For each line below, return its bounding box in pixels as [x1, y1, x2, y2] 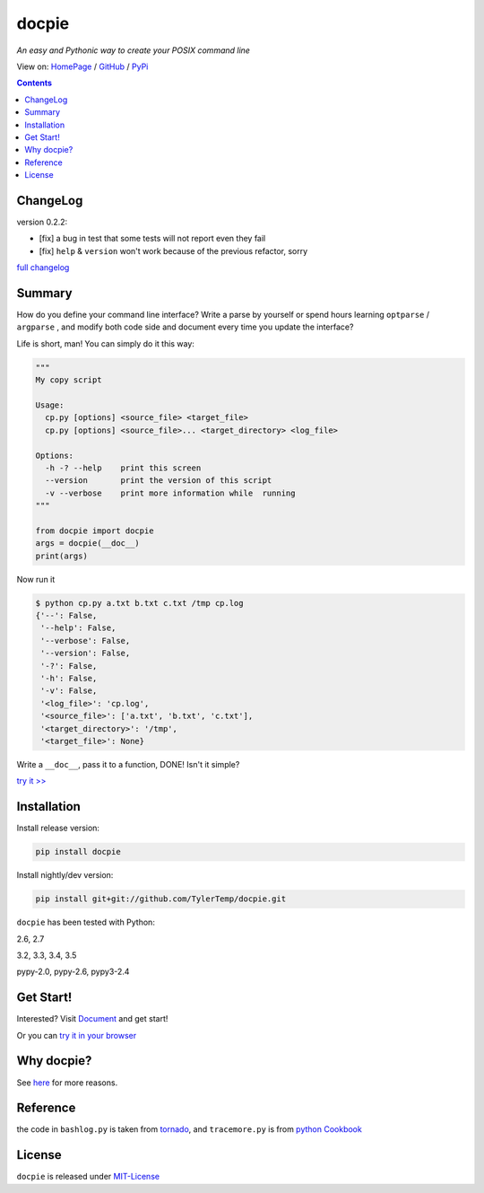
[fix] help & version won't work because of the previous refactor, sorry [39, 245, 308, 256]
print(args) [35, 550, 89, 561]
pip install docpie [35, 847, 121, 857]
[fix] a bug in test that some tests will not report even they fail [39, 233, 266, 244]
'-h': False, [40, 673, 98, 683]
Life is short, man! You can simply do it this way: [16, 338, 194, 349]
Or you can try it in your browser [16, 1030, 137, 1040]
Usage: [35, 399, 65, 410]
